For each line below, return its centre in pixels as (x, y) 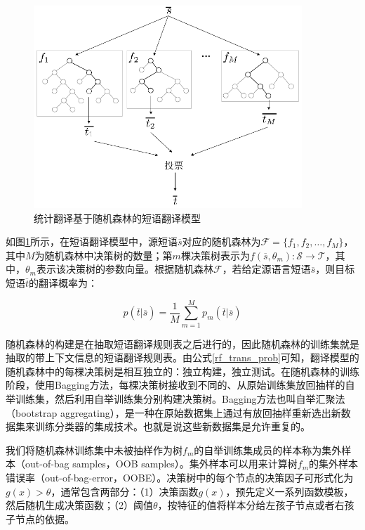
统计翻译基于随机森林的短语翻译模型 (117, 218)
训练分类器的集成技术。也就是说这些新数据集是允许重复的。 (172, 426)
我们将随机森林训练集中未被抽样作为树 (94, 450)
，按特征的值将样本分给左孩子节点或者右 (251, 505)
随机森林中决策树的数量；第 (108, 255)
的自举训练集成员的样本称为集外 (268, 450)
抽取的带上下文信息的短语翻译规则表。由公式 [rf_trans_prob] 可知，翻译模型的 (182, 357)
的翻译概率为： (64, 282)
